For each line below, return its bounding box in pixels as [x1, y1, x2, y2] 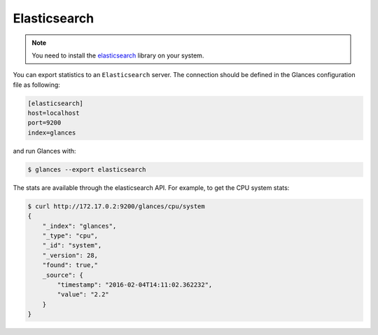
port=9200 [27, 119, 62, 127]
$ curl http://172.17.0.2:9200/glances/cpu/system [27, 202, 206, 210]
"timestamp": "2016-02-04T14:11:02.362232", [57, 280, 213, 289]
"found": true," [42, 261, 98, 269]
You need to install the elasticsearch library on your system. [31, 51, 204, 60]
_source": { [42, 271, 84, 279]
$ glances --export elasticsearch [27, 165, 146, 173]
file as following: [13, 81, 61, 89]
